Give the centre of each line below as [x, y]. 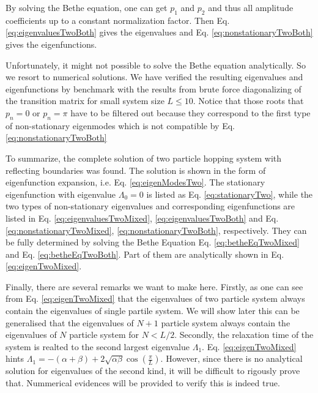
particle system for [104, 335]
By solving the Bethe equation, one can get [87, 7]
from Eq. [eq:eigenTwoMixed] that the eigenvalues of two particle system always [155, 298]
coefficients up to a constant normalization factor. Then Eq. [118, 20]
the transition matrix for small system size [85, 101]
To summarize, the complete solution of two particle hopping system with [144, 158]
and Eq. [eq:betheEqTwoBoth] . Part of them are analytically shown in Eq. [145, 254]
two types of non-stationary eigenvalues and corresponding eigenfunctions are [150, 206]
